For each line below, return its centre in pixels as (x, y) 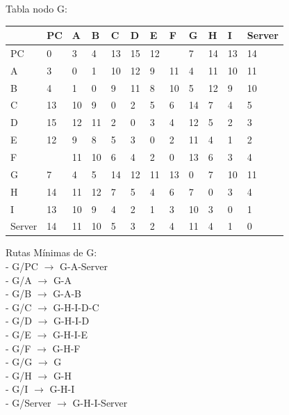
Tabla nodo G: (36, 8)
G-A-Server (84, 266)
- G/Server (28, 402)
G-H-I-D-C (76, 307)
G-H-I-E (70, 335)
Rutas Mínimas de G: (51, 252)
